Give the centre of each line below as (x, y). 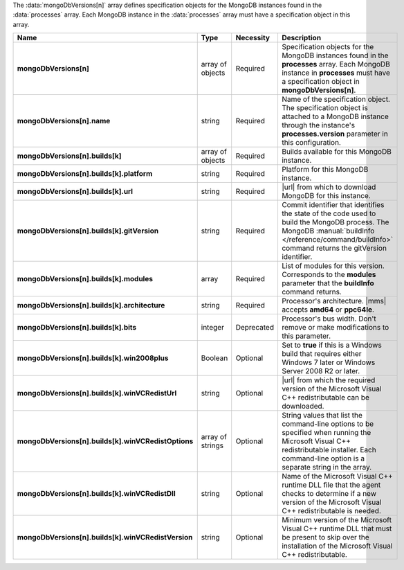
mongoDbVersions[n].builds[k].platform (85, 174)
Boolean (214, 358)
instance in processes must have (336, 73)
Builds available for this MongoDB (337, 152)
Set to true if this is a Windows (331, 345)
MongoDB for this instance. (326, 196)
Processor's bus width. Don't (329, 319)
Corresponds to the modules (329, 275)
